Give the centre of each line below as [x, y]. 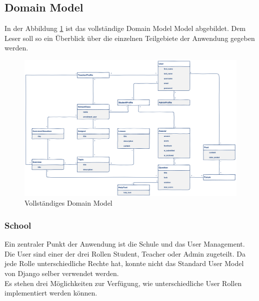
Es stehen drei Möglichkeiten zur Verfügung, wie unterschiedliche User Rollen [123, 283]
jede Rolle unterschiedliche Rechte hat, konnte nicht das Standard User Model [124, 263]
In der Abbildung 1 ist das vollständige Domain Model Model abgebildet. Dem [125, 28]
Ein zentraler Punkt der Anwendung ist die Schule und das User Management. [125, 244]
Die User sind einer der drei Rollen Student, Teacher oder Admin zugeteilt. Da [125, 253]
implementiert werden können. [51, 293]
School [18, 225]
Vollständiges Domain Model [68, 203]
